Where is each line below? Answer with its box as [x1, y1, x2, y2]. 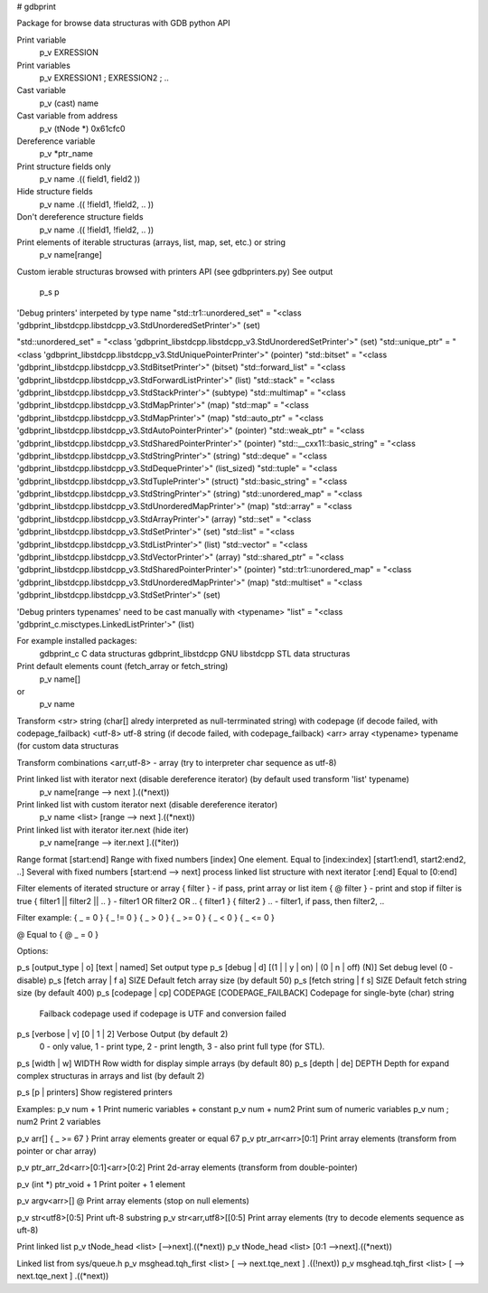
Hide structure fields [16, 186, 94, 197]
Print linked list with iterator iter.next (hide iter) [16, 824, 189, 835]
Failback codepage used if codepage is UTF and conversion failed [39, 1008, 286, 1019]
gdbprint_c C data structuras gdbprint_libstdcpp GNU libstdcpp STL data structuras [39, 647, 351, 659]
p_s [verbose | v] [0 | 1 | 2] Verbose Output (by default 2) [16, 1028, 229, 1039]
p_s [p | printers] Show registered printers [16, 1087, 174, 1098]
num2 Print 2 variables [16, 1117, 101, 1128]
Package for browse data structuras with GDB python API [16, 18, 230, 29]
